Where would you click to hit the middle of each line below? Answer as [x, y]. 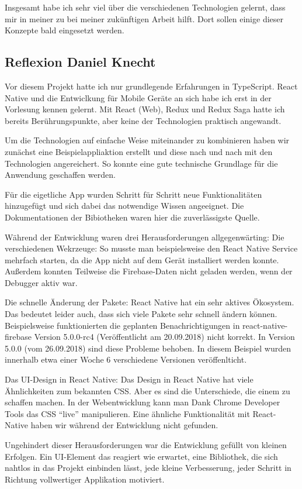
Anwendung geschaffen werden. [60, 175]
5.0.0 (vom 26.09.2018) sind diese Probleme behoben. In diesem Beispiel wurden [148, 348]
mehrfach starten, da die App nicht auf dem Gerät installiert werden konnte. [142, 259]
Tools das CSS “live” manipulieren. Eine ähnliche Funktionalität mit [127, 413]
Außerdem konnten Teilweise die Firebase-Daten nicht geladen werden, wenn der [149, 271]
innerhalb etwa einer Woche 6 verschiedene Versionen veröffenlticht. [126, 359]
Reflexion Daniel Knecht [80, 62]
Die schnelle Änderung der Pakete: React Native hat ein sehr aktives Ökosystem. [150, 302]
